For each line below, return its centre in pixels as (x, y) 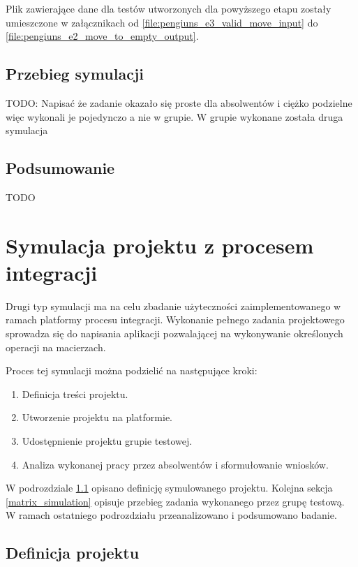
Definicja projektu (73, 553)
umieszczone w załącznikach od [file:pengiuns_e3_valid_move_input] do (162, 22)
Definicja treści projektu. (75, 393)
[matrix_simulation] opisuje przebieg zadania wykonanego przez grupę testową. (175, 501)
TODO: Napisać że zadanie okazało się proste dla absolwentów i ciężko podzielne (179, 102)
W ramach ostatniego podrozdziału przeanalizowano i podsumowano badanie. (171, 515)
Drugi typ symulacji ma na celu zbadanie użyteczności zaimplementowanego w (173, 305)
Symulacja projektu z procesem (160, 245)
